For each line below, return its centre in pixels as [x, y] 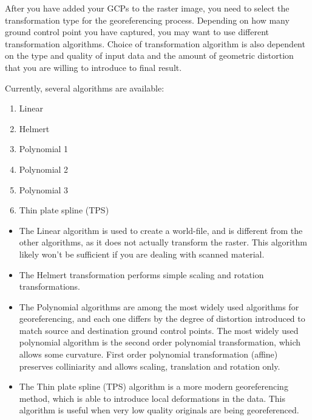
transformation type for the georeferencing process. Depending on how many [147, 20]
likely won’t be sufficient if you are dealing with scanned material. [142, 254]
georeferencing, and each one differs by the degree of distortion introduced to [162, 318]
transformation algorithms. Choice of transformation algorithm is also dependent [155, 43]
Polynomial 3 [44, 189]
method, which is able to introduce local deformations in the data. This [152, 398]
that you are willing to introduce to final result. [93, 67]
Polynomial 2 [44, 169]
